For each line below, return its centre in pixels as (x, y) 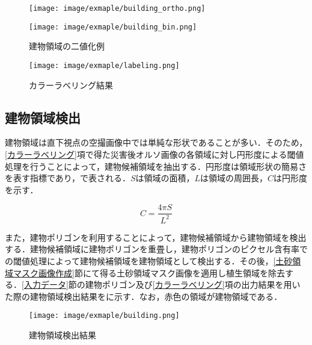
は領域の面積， (165, 178)
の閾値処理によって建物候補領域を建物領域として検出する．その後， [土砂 (149, 260)
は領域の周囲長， (234, 178)
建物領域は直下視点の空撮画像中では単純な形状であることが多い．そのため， (156, 142)
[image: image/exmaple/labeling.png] (104, 65)
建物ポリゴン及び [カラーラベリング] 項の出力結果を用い (193, 284)
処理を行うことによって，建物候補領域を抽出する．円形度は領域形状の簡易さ (156, 166)
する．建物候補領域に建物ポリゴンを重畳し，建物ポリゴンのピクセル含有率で (156, 249)
